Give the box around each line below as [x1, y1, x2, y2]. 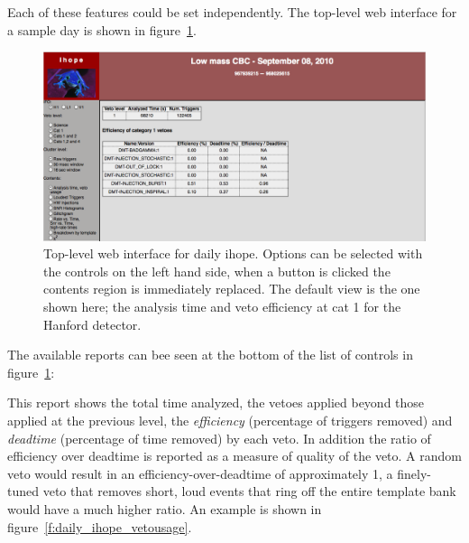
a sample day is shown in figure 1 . [7, 20, 197, 39]
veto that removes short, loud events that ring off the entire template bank [42, 482, 456, 501]
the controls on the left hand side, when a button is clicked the [43, 261, 391, 280]
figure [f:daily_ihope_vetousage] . [7, 517, 192, 536]
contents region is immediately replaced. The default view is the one [43, 279, 420, 298]
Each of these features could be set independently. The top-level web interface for [7, 3, 457, 21]
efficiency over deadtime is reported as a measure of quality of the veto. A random [7, 446, 462, 465]
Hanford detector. [43, 314, 142, 333]
